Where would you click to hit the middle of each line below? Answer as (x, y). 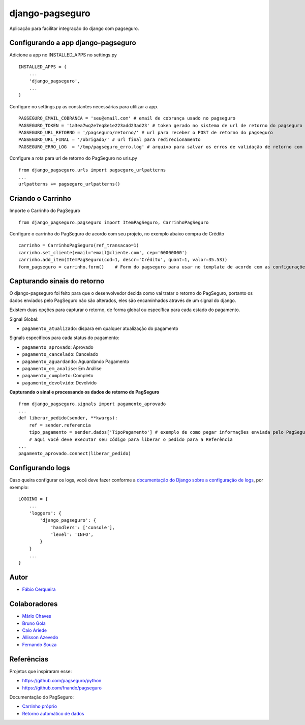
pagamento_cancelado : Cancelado (60, 354)
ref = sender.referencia (60, 425)
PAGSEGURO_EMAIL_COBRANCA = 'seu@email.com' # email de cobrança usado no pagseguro (127, 118)
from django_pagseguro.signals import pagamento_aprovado (92, 404)
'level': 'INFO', (72, 534)
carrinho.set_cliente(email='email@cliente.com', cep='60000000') (103, 252)
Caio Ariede (35, 630)
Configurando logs (40, 468)
